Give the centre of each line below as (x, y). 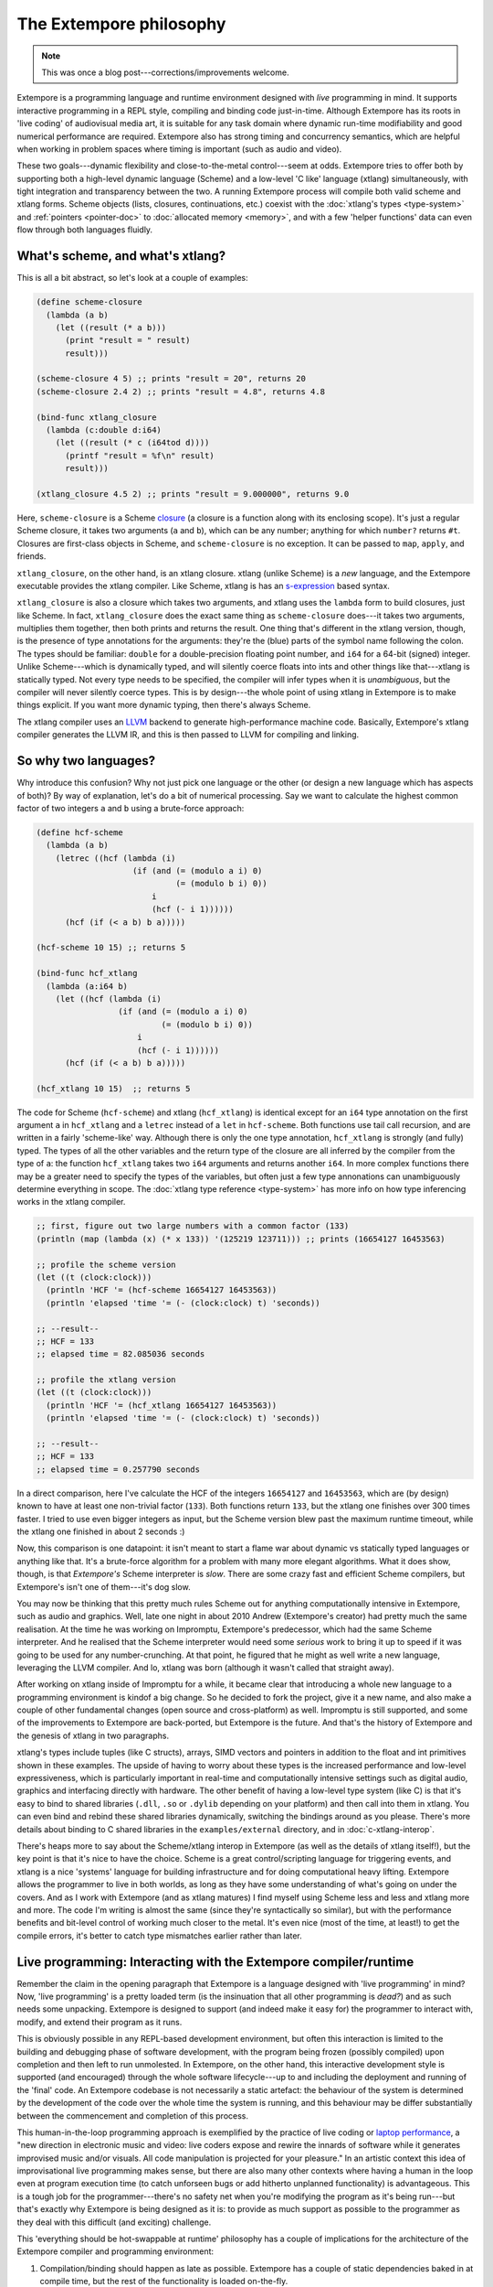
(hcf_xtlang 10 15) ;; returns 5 (113, 1088)
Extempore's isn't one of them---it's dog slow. (104, 1586)
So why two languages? (86, 761)
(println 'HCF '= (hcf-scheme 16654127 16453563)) (162, 1290)
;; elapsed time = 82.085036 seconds (121, 1354)
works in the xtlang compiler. (71, 1202)
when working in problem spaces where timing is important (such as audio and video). (179, 149)
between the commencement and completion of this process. (133, 2115)
